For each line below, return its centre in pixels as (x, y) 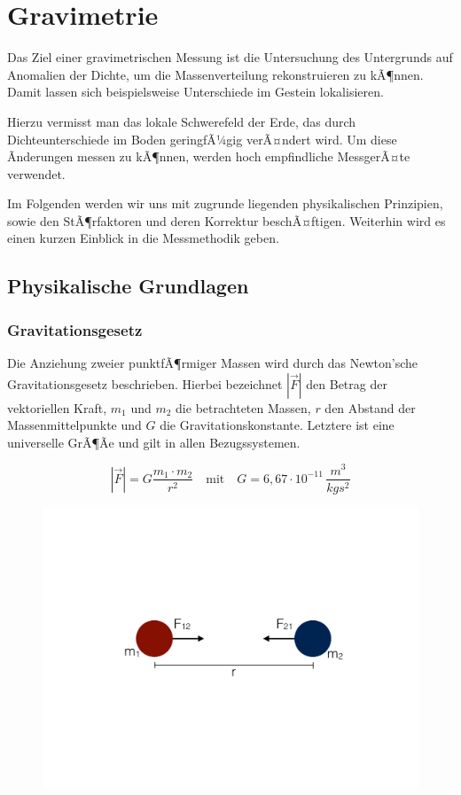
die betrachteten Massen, (243, 407)
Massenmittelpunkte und (74, 425)
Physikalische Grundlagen (128, 286)
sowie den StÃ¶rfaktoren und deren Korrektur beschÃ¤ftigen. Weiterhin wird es (227, 220)
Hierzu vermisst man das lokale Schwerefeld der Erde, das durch (182, 121)
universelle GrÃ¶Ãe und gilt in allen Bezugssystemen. (154, 442)
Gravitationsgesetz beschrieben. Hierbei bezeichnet (145, 383)
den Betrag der (347, 383)
